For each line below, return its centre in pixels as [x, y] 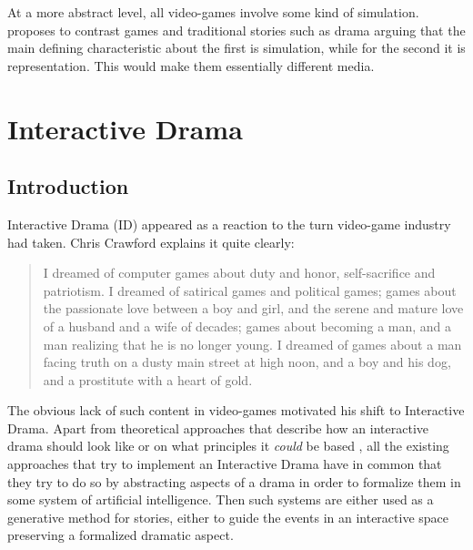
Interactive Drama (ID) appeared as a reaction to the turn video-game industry [229, 224]
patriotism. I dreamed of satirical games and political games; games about [250, 290]
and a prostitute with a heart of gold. [148, 379]
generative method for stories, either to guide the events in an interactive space [228, 517]
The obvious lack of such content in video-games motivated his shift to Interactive [236, 410]
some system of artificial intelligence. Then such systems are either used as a [221, 499]
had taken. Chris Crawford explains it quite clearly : [151, 242]
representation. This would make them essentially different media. [191, 65]
